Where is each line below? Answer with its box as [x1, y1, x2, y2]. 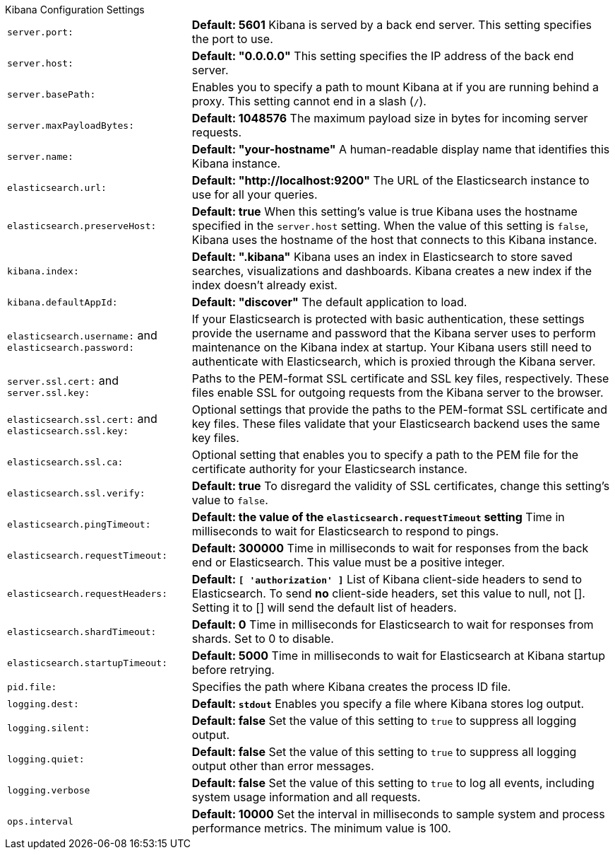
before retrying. [191, 663, 275, 677]
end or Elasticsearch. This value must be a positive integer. [191, 555, 505, 569]
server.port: [7, 26, 73, 37]
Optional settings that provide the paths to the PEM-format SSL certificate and [191, 402, 608, 417]
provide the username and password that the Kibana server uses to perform [191, 326, 596, 340]
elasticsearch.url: [7, 182, 107, 193]
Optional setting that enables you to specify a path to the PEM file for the [191, 448, 578, 462]
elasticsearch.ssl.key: [7, 425, 129, 436]
